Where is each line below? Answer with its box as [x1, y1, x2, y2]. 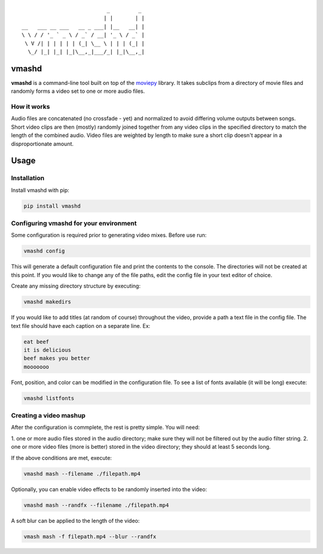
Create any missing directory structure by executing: [11, 282, 141, 290]
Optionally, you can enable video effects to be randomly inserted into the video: [11, 485, 208, 493]
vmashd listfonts [23, 395, 75, 401]
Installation [11, 174, 45, 182]
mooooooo [23, 363, 50, 370]
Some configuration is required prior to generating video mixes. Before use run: [11, 232, 207, 239]
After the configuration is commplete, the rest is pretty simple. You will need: [11, 424, 200, 431]
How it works [11, 102, 50, 111]
